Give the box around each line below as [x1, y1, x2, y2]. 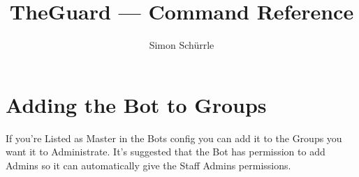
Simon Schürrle [149, 38, 214, 52]
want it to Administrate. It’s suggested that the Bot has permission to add [6, 144, 325, 159]
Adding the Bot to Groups [6, 90, 267, 118]
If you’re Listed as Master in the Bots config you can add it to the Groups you [6, 130, 342, 145]
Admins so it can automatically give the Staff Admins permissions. [6, 157, 291, 172]
